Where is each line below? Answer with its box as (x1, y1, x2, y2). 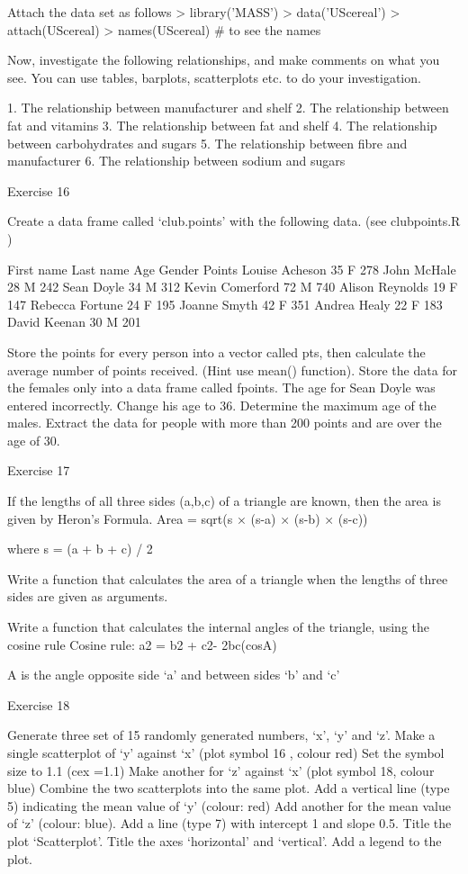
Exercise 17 (7, 461, 70, 480)
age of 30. (7, 430, 60, 449)
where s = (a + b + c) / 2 (7, 539, 153, 558)
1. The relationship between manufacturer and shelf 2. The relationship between (7, 98, 449, 117)
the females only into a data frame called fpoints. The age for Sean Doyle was (7, 378, 436, 397)
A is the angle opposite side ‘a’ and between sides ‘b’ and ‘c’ (7, 665, 340, 684)
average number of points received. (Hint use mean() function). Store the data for (7, 360, 458, 379)
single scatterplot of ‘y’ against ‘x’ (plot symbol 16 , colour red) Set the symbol (7, 743, 445, 761)
